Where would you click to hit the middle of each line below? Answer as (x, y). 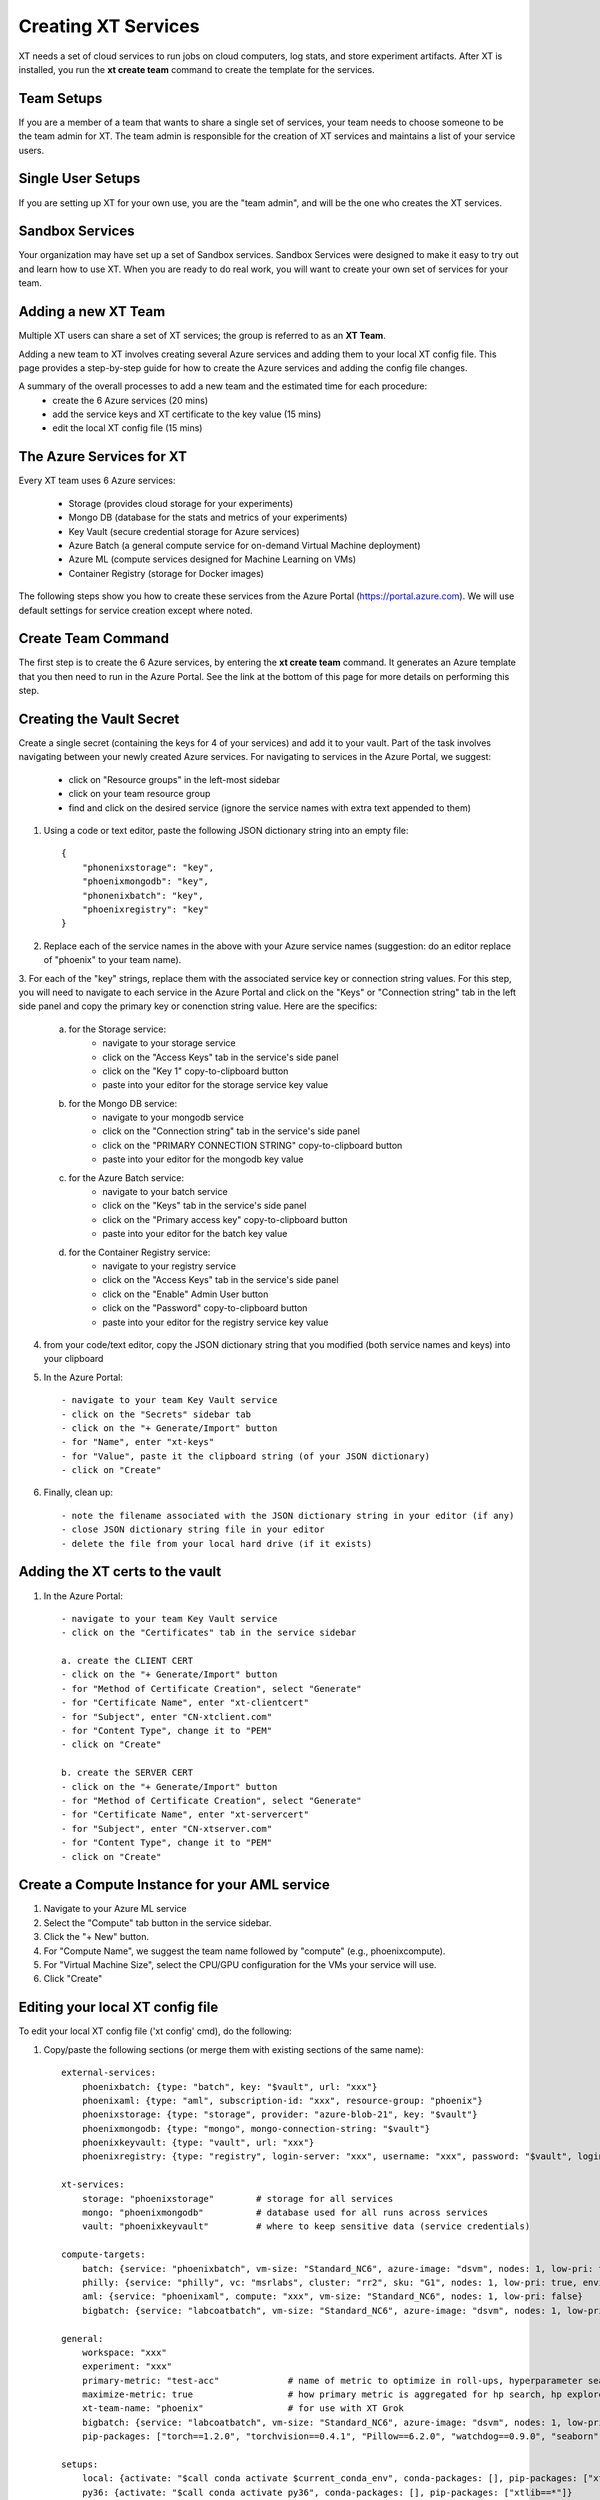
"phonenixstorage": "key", (148, 867)
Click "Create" (73, 1979)
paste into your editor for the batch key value (195, 1234)
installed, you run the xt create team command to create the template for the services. (196, 69)
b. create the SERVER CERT (127, 1773)
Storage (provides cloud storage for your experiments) (181, 503)
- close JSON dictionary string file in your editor (193, 1529)
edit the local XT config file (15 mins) (127, 428)
